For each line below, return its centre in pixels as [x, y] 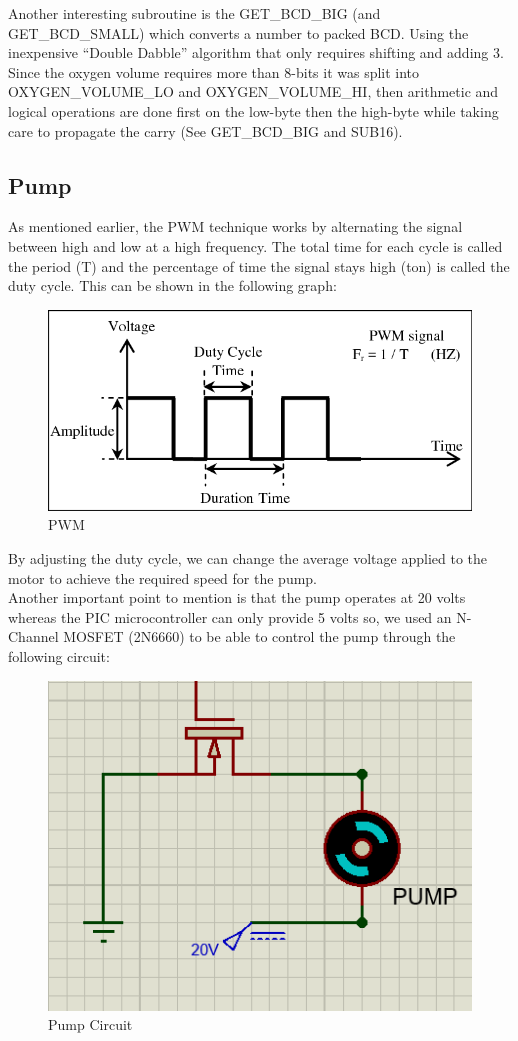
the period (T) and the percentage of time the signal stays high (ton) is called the [259, 265]
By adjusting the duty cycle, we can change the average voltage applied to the [247, 558]
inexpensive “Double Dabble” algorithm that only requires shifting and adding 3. [256, 52]
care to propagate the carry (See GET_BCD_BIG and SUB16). [205, 130]
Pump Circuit [90, 1024]
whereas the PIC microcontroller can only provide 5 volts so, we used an [230, 616]
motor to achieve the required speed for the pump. [163, 577]
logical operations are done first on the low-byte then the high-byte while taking [253, 110]
